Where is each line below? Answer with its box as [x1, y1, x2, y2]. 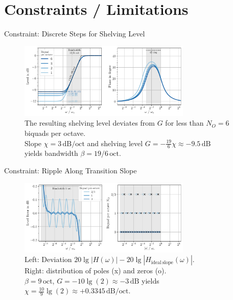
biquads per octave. [25, 127, 86, 138]
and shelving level [87, 137, 143, 148]
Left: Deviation [25, 254, 72, 265]
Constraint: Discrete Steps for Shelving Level [4, 28, 145, 39]
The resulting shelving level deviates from [25, 117, 155, 128]
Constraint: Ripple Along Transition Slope [4, 165, 137, 175]
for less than [165, 117, 204, 128]
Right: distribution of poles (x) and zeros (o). [25, 265, 167, 276]
